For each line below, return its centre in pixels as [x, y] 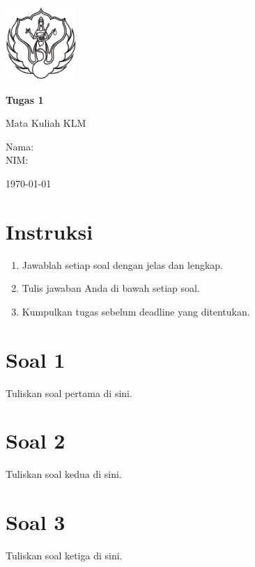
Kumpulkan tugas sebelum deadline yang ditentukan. [136, 311]
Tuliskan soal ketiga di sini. [64, 556]
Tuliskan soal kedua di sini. [64, 474]
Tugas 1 [25, 99]
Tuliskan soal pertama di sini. [69, 393]
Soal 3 [36, 522]
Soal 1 [36, 359]
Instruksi [49, 231]
